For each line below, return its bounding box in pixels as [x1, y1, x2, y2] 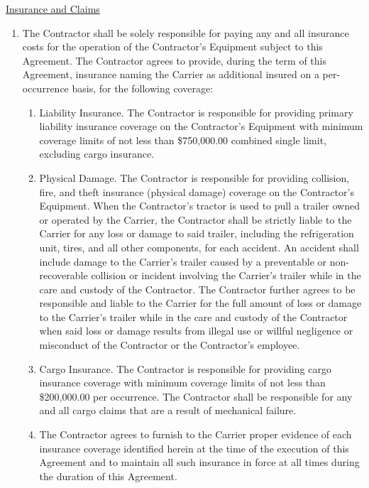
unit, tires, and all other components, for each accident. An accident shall [39, 239, 359, 254]
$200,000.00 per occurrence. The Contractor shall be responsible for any [39, 389, 353, 403]
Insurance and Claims [6, 1, 100, 16]
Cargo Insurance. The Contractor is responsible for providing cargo [39, 361, 331, 376]
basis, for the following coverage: [72, 80, 214, 95]
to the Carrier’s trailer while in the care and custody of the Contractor [39, 309, 348, 324]
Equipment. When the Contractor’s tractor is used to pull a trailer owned [39, 198, 360, 213]
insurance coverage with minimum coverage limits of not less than [39, 375, 326, 390]
